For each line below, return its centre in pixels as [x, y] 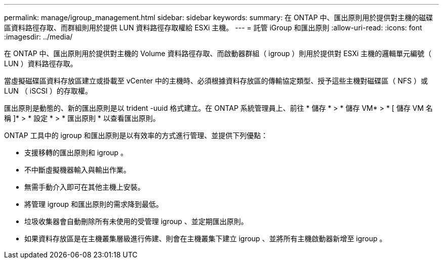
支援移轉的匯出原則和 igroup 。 [76, 152]
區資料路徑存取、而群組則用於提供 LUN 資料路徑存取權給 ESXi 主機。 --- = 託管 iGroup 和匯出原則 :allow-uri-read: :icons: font [213, 28]
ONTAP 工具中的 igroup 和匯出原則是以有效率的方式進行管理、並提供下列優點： [136, 135]
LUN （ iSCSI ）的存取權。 [48, 91]
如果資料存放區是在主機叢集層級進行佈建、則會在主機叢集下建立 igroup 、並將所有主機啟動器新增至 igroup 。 [206, 238]
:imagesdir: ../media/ [38, 37]
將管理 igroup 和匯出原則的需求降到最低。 [94, 204]
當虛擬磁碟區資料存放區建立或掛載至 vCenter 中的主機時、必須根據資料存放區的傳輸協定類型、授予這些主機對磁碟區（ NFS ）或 [216, 81]
